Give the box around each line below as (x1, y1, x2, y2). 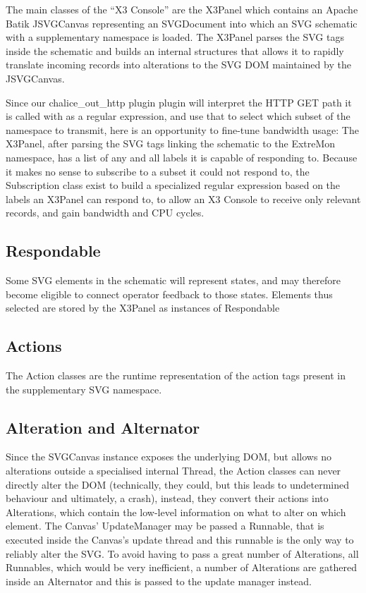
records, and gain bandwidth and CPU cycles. (6, 205, 205, 220)
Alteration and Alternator (6, 416, 200, 438)
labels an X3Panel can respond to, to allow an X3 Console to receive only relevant (6, 191, 361, 206)
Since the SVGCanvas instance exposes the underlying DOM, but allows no (6, 449, 331, 464)
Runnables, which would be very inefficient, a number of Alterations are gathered (6, 560, 357, 575)
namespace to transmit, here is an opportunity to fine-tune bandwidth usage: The (6, 122, 359, 137)
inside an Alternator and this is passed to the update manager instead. (6, 573, 312, 588)
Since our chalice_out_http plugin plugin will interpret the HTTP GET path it (6, 94, 352, 109)
